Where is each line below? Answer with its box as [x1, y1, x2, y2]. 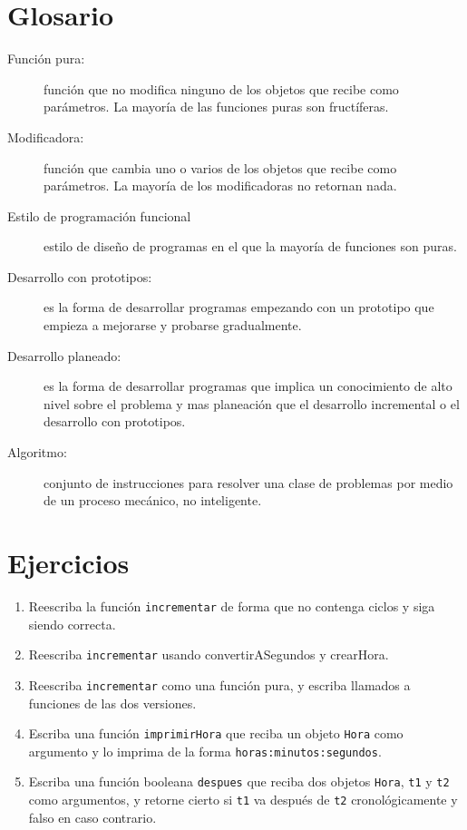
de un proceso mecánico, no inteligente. [44, 491, 262, 510]
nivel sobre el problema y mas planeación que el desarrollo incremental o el [44, 394, 460, 413]
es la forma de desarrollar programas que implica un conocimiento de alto [44, 376, 452, 395]
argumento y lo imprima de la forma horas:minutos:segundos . [28, 741, 382, 760]
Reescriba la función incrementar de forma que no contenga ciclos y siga [28, 596, 435, 615]
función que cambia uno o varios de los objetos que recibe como [44, 158, 397, 177]
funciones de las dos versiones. [28, 693, 197, 712]
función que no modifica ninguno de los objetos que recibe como [44, 79, 399, 98]
